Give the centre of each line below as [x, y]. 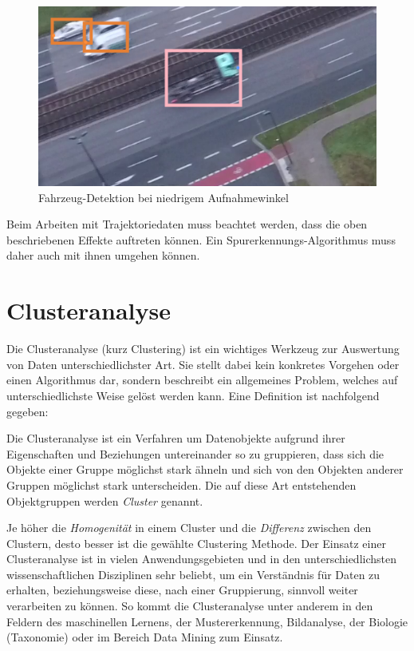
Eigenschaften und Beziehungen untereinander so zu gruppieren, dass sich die [195, 453]
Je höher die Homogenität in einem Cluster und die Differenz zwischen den [189, 528]
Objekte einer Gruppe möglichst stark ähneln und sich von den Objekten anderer [205, 469]
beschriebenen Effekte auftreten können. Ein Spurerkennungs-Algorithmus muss [201, 239]
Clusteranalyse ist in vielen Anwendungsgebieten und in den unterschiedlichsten [202, 559]
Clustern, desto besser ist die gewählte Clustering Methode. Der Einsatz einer [196, 543]
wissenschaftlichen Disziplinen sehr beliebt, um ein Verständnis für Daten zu [193, 574]
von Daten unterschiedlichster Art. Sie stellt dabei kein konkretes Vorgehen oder [203, 364]
